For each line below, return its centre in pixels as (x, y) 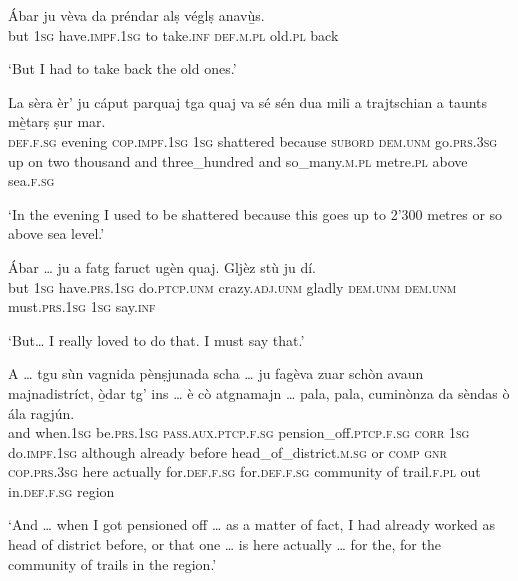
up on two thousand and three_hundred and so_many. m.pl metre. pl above (238, 160)
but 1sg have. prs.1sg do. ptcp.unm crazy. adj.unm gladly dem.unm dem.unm (232, 286)
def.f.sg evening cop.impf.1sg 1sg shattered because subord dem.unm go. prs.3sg (253, 140)
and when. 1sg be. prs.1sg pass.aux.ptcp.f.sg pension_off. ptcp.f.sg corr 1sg (239, 432)
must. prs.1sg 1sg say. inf (82, 306)
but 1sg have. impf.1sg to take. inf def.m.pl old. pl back (173, 34)
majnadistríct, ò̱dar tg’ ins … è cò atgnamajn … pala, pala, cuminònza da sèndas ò (259, 392)
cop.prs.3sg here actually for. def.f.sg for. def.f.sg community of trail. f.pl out (244, 471)
